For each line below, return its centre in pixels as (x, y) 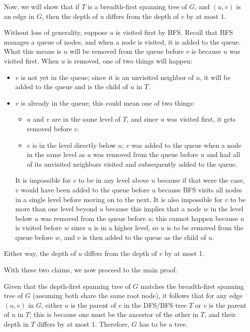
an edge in (19, 16)
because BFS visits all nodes (200, 189)
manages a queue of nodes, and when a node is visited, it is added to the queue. (122, 41)
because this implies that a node (154, 209)
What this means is (33, 51)
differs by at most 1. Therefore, (83, 324)
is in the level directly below (74, 145)
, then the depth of (70, 16)
